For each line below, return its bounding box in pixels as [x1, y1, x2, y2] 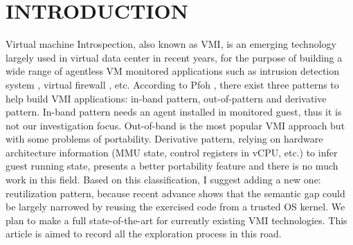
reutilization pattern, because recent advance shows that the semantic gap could [6, 185, 345, 200]
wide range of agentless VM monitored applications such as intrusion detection [6, 64, 340, 78]
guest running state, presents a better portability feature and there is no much [6, 158, 338, 173]
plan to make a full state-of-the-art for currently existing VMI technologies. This [6, 212, 347, 227]
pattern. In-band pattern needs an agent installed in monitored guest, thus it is [6, 105, 342, 119]
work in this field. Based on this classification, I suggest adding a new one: [6, 172, 321, 187]
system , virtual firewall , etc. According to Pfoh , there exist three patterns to [6, 77, 339, 91]
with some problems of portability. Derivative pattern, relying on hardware [6, 131, 323, 146]
